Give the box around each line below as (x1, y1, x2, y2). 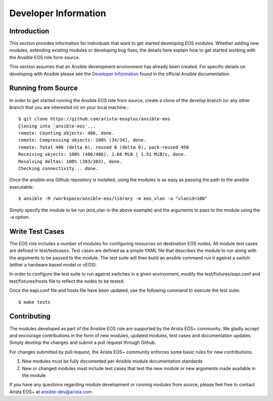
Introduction (9, 27, 50, 35)
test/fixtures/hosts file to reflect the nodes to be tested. (9, 278, 125, 284)
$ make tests (18, 299, 51, 305)
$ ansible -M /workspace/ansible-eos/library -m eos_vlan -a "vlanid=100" (18, 196, 208, 202)
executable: (9, 184, 34, 190)
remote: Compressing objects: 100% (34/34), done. (18, 137, 147, 143)
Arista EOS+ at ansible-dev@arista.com (9, 388, 92, 394)
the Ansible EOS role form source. (9, 54, 80, 60)
